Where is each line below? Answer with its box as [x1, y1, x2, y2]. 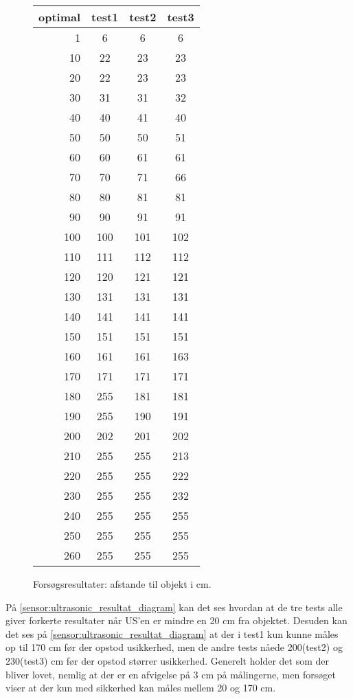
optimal [38, 9, 81, 25]
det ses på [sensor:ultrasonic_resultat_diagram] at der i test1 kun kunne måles [5, 626, 339, 641]
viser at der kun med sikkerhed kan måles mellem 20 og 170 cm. [5, 680, 276, 695]
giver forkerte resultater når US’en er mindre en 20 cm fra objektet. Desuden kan [5, 613, 348, 628]
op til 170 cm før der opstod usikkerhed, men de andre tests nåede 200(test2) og [5, 640, 343, 654]
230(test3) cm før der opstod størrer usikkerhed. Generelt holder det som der [5, 653, 329, 667]
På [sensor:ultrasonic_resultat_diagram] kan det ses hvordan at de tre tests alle [5, 599, 343, 614]
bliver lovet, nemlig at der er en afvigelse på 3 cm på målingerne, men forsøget [5, 667, 336, 681]
